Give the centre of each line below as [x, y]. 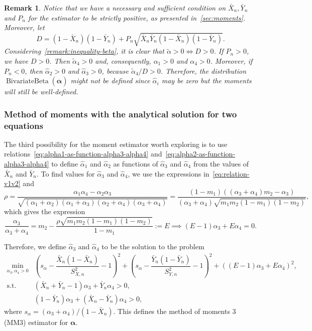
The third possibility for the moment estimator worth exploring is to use [116, 144]
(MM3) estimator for [36, 322]
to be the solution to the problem [153, 246]
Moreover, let [24, 27]
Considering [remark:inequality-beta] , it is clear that [84, 51]
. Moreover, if [231, 60]
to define [65, 164]
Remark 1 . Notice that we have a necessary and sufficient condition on [115, 8]
